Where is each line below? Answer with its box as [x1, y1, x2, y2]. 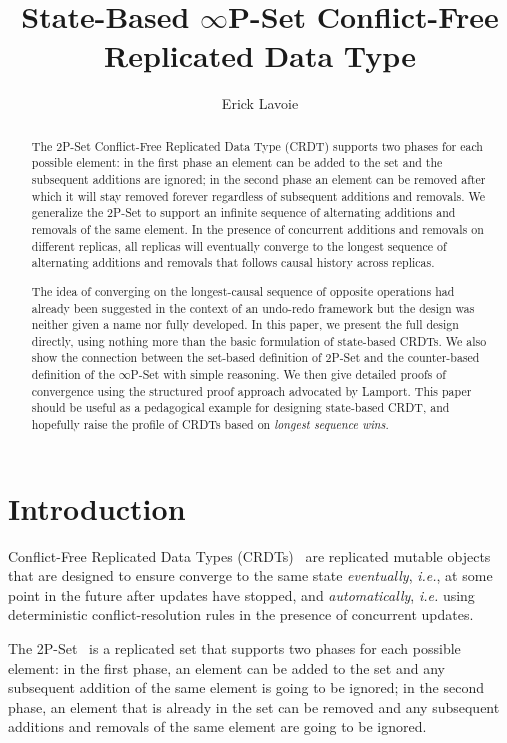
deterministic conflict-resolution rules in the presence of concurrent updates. [8, 604, 474, 625]
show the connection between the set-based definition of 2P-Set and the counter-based [31, 349, 480, 366]
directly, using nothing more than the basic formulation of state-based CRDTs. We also [31, 332, 487, 349]
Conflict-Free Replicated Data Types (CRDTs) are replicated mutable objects [8, 545, 491, 566]
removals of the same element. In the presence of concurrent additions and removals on [31, 220, 484, 237]
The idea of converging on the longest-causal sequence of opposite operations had [31, 282, 455, 299]
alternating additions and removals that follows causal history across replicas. [31, 254, 435, 271]
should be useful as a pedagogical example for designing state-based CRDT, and [31, 399, 450, 416]
